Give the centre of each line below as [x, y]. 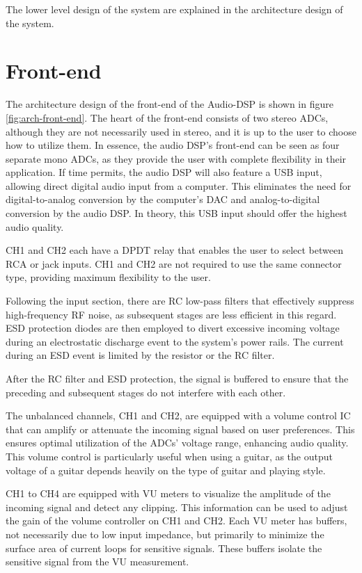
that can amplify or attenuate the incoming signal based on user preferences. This [180, 429]
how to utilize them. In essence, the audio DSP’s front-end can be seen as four [173, 145]
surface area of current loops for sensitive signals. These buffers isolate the [164, 548]
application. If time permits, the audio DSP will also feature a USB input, [164, 172]
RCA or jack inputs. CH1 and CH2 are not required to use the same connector [174, 263]
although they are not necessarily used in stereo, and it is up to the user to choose [181, 131]
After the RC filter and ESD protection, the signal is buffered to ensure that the [177, 378]
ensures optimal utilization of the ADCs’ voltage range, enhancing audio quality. [177, 443]
